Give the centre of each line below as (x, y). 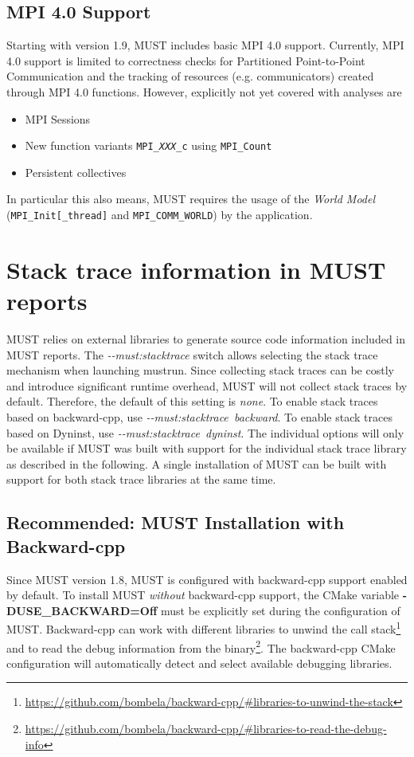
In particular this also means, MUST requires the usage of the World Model (191, 199)
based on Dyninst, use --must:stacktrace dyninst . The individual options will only (205, 432)
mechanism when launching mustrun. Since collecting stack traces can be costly (200, 370)
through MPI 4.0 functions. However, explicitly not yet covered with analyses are (204, 91)
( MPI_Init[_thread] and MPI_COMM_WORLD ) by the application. (160, 215)
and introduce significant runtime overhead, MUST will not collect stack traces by (207, 385)
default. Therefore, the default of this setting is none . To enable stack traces (192, 401)
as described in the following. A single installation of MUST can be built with (197, 463)
